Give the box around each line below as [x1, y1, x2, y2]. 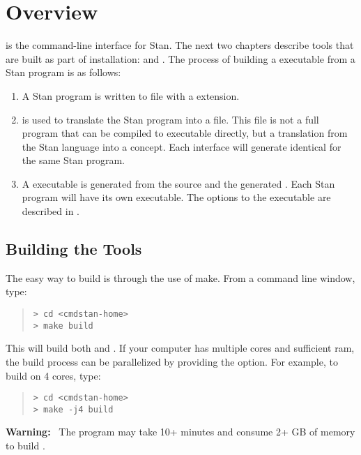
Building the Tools [6, 238, 142, 260]
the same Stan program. [22, 153, 125, 167]
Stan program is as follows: [6, 65, 121, 80]
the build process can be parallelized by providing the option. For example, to [6, 354, 338, 368]
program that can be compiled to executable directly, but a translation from [22, 126, 348, 140]
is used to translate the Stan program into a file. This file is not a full [22, 112, 319, 126]
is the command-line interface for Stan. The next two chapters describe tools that [6, 38, 354, 52]
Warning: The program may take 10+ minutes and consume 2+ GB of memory [6, 424, 355, 439]
